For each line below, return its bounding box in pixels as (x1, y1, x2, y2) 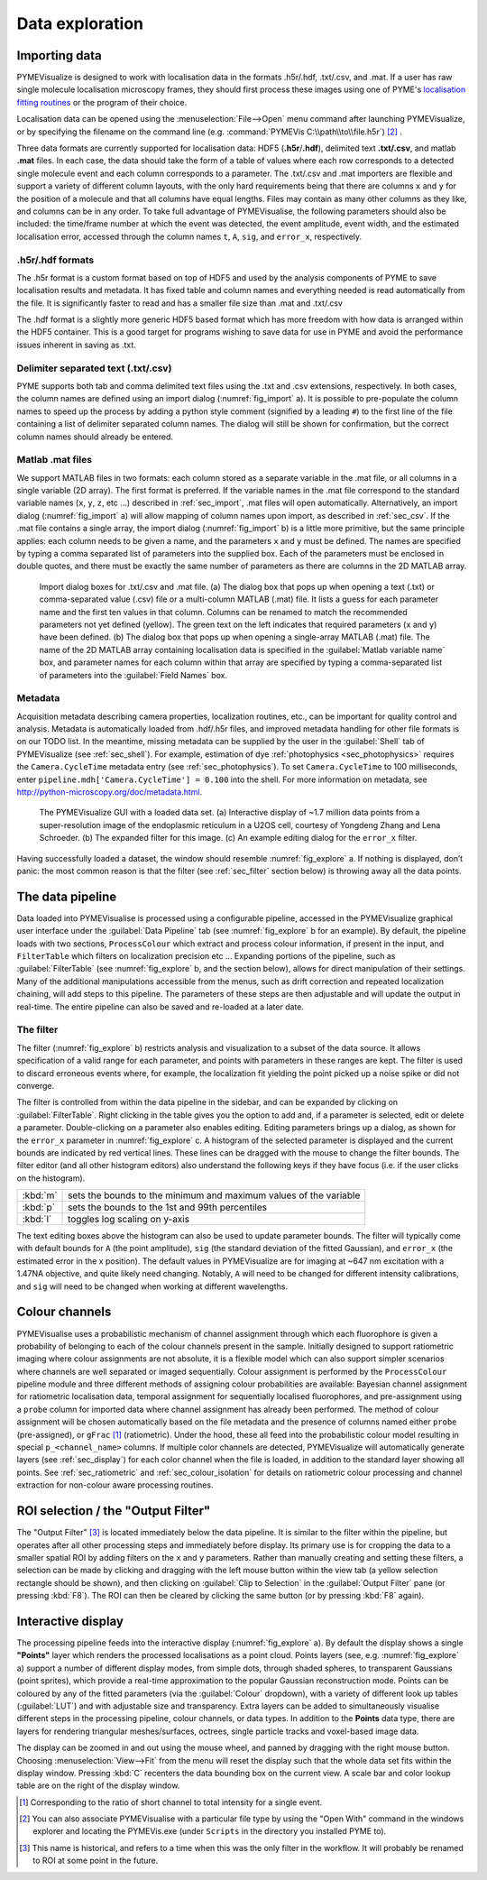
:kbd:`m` (22, 1189, 58, 1202)
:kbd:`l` (22, 1213, 52, 1226)
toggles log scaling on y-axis (68, 1213, 189, 1226)
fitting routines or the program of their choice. (16, 97, 188, 107)
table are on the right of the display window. (16, 1780, 180, 1791)
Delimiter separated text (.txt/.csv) (16, 362, 172, 374)
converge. (16, 1080, 55, 1091)
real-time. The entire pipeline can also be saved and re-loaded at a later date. (16, 1001, 304, 1012)
